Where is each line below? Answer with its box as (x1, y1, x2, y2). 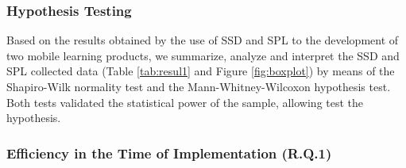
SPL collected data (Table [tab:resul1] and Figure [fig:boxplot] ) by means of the (6, 63, 395, 79)
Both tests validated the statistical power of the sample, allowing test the (6, 94, 364, 110)
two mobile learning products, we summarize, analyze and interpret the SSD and (6, 47, 400, 63)
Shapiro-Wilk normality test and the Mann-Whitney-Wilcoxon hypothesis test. (6, 78, 391, 94)
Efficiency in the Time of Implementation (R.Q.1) (6, 143, 332, 162)
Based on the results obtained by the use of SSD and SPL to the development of (6, 32, 399, 48)
